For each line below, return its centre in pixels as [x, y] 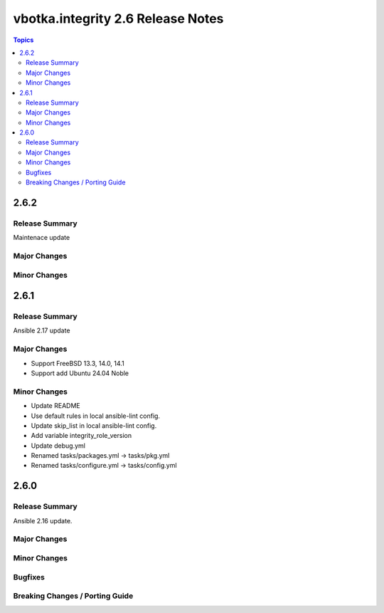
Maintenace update [42, 238]
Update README [56, 406]
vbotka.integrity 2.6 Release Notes [118, 19]
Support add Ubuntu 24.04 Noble [80, 373]
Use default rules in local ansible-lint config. [95, 416]
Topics [23, 40]
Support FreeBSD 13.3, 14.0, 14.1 [78, 363]
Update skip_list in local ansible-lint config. [94, 425]
